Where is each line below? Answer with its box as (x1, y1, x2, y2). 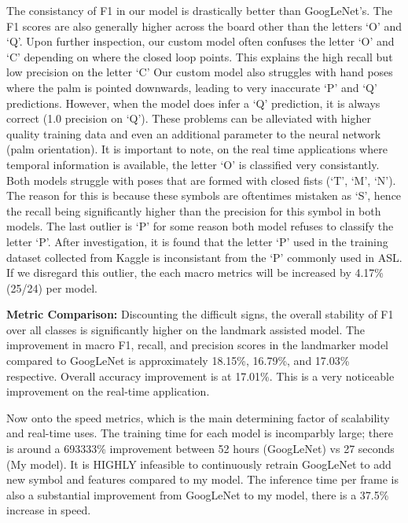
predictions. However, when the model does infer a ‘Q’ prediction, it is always (6, 94, 380, 111)
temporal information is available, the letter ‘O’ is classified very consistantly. (6, 156, 380, 172)
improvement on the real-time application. (6, 383, 210, 400)
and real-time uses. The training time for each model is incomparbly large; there (6, 425, 393, 441)
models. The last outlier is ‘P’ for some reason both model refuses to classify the (6, 218, 394, 234)
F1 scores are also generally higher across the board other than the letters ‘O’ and (6, 17, 402, 34)
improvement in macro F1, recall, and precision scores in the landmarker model (6, 337, 389, 353)
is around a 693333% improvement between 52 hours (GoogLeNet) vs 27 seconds (6, 440, 395, 457)
